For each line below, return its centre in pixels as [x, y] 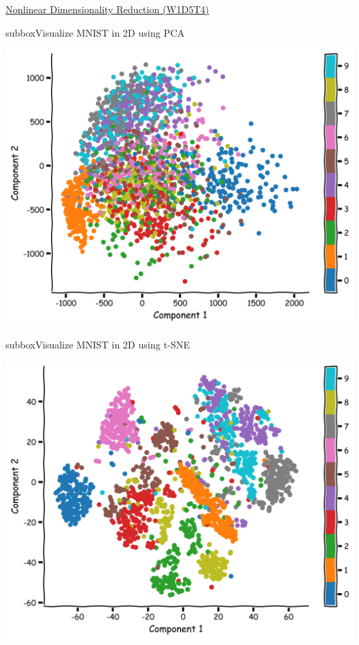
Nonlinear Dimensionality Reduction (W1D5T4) [107, 9]
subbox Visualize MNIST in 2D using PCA [95, 32]
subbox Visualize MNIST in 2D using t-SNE [98, 345]
